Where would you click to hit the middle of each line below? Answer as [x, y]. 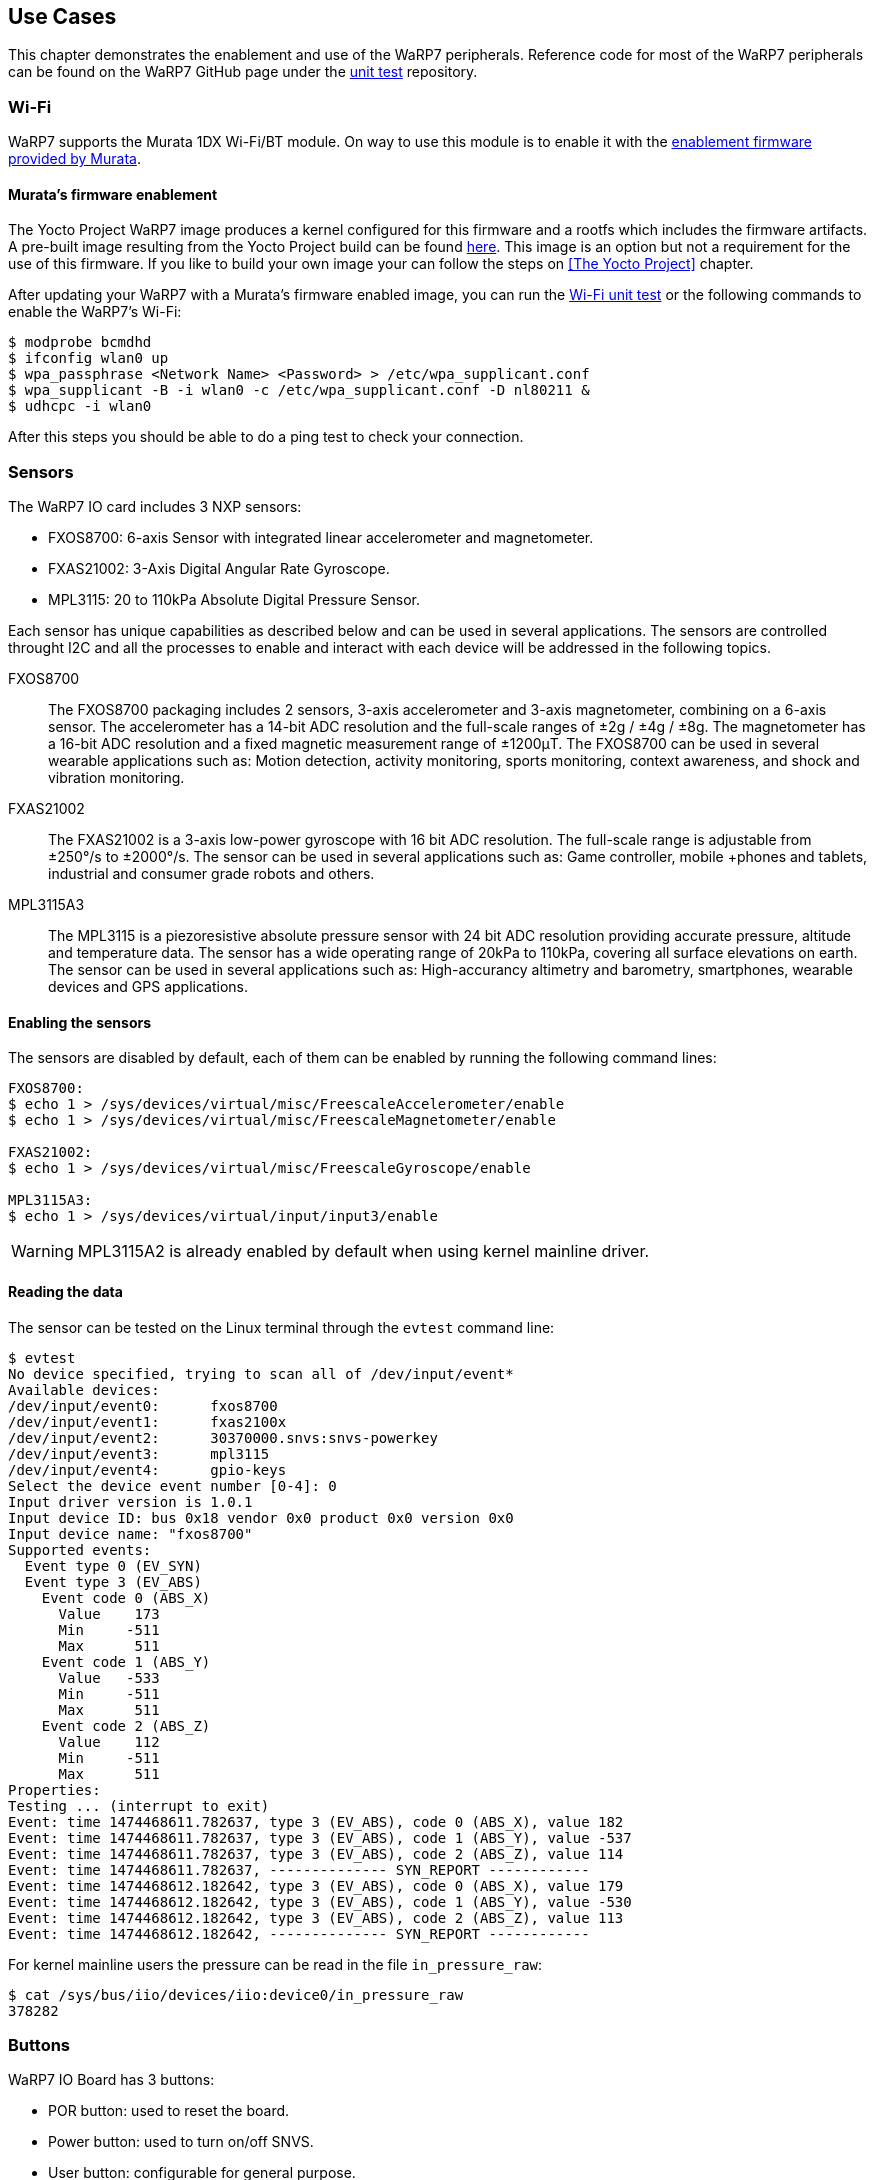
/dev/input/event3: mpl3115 [139, 1453]
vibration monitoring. [116, 778]
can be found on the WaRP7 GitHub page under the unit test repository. [243, 72]
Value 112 [109, 1741]
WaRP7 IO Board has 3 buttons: [111, 2080]
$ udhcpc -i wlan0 [80, 406]
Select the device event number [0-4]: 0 [172, 1485]
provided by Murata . [74, 159]
